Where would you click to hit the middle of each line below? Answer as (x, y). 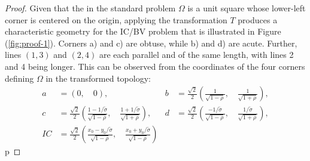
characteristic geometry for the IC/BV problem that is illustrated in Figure (143, 31)
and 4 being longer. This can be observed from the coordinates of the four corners (155, 66)
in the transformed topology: (98, 78)
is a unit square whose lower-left (247, 8)
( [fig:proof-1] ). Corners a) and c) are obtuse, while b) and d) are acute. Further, (151, 43)
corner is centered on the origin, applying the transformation (116, 19)
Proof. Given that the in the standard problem (90, 8)
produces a (258, 19)
